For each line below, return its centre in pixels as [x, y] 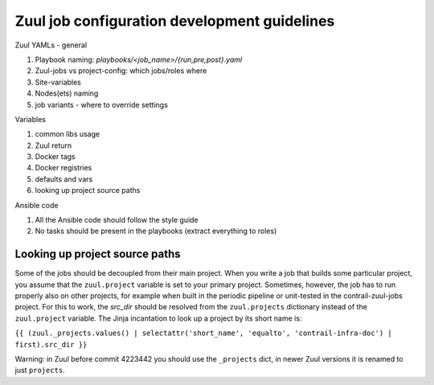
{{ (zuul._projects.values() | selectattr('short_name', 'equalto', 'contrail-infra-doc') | [204, 333]
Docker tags [55, 157]
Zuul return [53, 145]
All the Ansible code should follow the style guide [117, 220]
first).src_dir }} [51, 344]
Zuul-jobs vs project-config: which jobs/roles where [121, 71]
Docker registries [63, 168]
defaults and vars [64, 179]
